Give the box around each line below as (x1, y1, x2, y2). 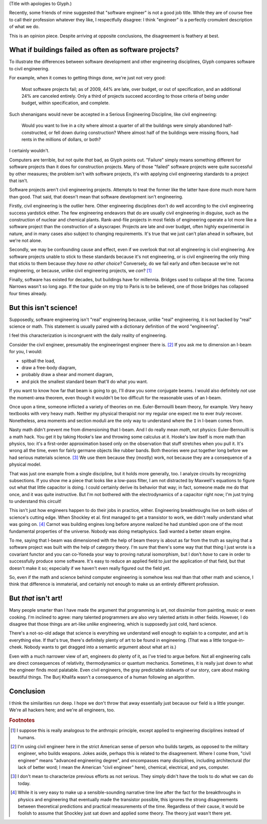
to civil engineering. (9, 65, 49, 71)
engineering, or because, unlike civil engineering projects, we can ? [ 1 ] (9, 267, 152, 273)
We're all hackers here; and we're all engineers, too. (9, 707, 115, 713)
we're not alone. (9, 238, 42, 244)
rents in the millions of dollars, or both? (21, 136, 101, 142)
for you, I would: (9, 349, 43, 355)
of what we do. (9, 24, 40, 30)
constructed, (21, 129, 48, 135)
